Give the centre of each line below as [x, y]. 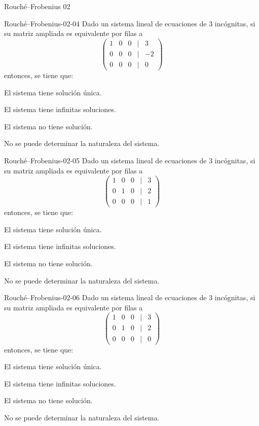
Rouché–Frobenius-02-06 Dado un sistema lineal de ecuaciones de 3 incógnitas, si [130, 297]
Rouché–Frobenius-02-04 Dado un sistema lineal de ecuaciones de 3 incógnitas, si [130, 23]
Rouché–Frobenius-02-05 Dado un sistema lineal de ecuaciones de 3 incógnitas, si [130, 160]
